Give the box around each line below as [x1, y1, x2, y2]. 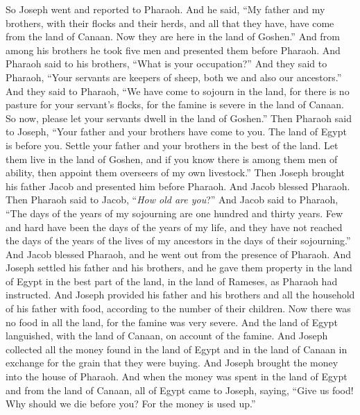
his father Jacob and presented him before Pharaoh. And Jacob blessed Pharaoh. [6, 178, 350, 193]
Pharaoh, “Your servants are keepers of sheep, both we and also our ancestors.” [6, 69, 342, 84]
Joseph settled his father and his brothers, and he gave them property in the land [6, 260, 352, 275]
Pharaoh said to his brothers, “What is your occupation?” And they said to [6, 56, 327, 71]
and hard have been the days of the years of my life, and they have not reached [6, 219, 343, 234]
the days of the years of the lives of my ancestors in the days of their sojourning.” [6, 233, 351, 248]
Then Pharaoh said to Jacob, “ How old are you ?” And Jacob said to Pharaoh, [6, 192, 338, 207]
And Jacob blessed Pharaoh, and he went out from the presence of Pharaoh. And [6, 246, 351, 261]
